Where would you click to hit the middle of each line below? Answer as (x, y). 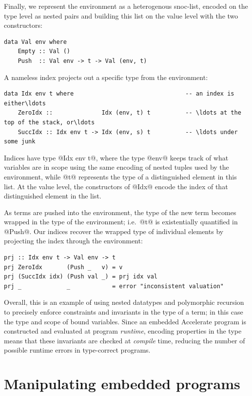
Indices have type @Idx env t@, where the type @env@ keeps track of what (116, 157)
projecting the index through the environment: (73, 241)
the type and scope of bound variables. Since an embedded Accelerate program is (125, 321)
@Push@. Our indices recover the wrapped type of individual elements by (114, 231)
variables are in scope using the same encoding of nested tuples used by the (116, 167)
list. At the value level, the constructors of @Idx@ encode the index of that (116, 186)
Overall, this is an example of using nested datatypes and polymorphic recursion (124, 302)
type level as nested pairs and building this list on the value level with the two (121, 15)
